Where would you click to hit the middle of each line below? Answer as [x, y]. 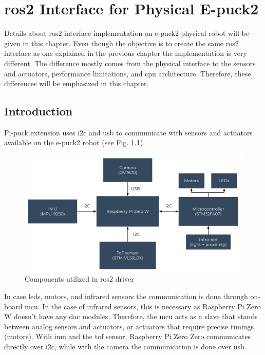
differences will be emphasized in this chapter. [77, 83]
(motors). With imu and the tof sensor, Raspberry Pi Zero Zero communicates [128, 336]
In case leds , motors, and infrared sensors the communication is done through [126, 296]
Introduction [39, 111]
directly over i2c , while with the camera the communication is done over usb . [125, 346]
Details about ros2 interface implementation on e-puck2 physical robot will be [127, 33]
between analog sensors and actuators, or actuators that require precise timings [129, 326]
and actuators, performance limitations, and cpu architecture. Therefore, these [128, 73]
